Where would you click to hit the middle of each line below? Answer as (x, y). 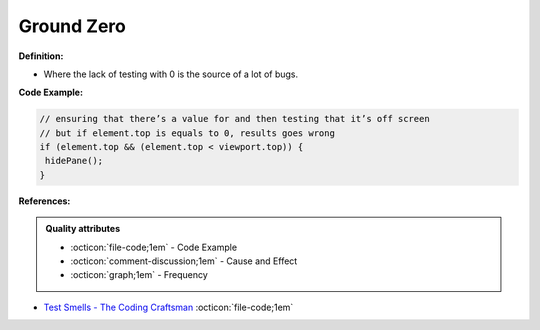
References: (44, 201)
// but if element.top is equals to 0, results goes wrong (187, 133)
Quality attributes (82, 229)
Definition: (41, 56)
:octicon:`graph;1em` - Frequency (139, 275)
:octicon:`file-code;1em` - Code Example (154, 247)
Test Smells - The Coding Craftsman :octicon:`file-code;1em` (168, 307)
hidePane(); (74, 161)
